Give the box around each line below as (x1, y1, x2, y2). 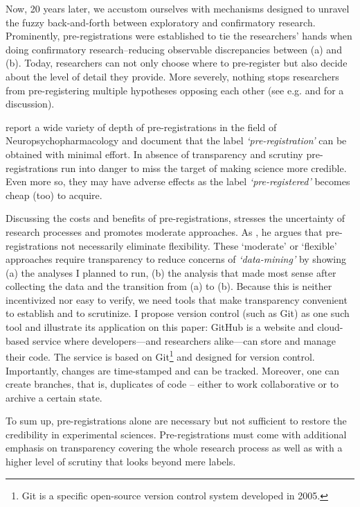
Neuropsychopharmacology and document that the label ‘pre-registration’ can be (6, 133, 347, 148)
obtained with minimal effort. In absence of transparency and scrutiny (6, 146, 303, 161)
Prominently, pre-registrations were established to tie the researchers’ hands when (6, 28, 352, 43)
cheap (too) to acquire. (6, 187, 102, 202)
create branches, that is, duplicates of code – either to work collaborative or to (6, 377, 339, 391)
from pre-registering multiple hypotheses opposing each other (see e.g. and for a (6, 83, 344, 97)
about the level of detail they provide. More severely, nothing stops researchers (6, 69, 339, 83)
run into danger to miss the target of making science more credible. (61, 160, 347, 175)
